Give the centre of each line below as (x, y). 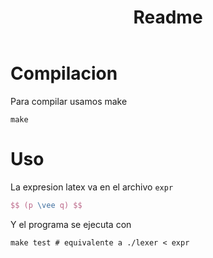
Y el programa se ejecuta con (71, 224)
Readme (168, 17)
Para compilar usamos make (69, 101)
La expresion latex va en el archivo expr (92, 187)
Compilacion (64, 73)
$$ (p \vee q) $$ (46, 205)
